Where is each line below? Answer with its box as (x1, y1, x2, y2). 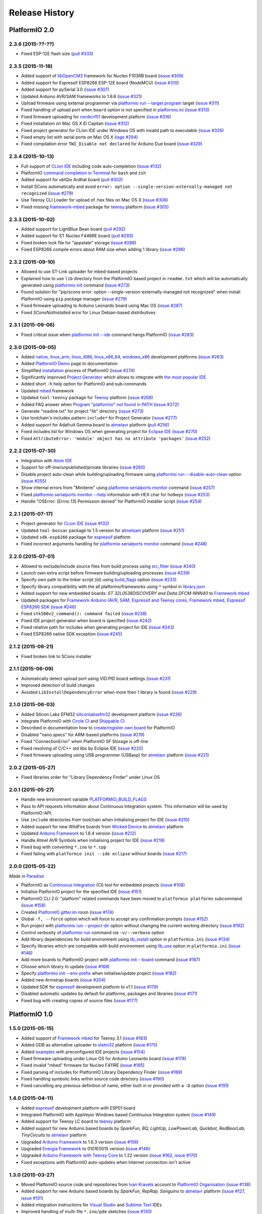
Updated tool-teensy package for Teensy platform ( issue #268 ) (21, 395, 153, 401)
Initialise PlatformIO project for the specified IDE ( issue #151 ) (21, 889, 142, 894)
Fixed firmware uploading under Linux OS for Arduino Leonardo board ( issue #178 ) (21, 1055, 187, 1061)
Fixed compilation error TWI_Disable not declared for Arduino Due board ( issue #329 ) (21, 141, 203, 147)
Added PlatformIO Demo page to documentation (21, 361, 118, 367)
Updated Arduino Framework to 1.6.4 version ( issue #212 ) (21, 830, 136, 836)
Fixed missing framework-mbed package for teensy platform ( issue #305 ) (21, 204, 169, 210)
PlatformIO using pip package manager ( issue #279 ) (21, 296, 127, 302)
